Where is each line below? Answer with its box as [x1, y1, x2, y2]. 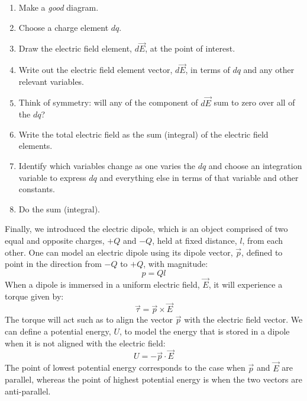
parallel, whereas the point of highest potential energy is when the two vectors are [5, 373, 302, 386]
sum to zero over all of [214, 96, 295, 109]
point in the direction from [5, 257, 102, 270]
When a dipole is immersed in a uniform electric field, [5, 278, 200, 290]
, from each [242, 234, 283, 246]
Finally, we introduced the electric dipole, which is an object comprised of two [5, 222, 288, 235]
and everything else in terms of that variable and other [99, 171, 299, 183]
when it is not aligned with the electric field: [5, 336, 166, 349]
